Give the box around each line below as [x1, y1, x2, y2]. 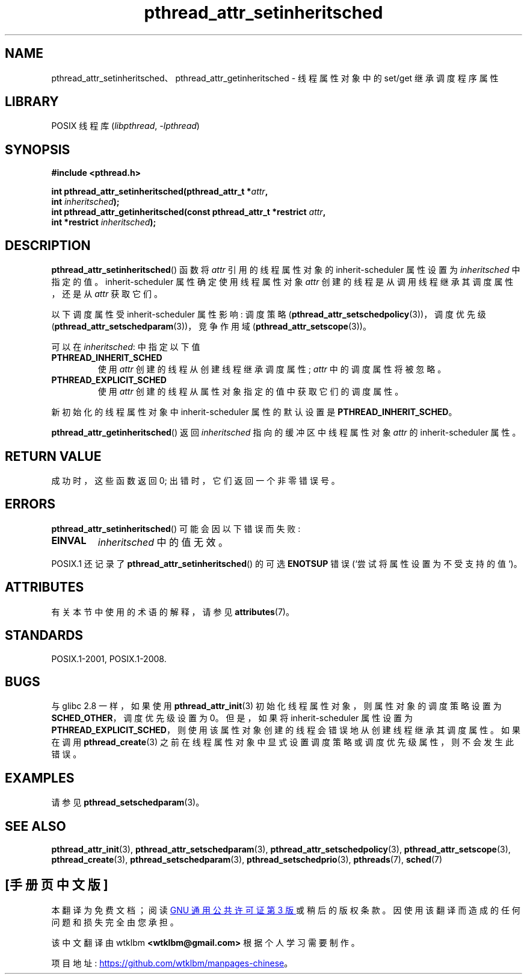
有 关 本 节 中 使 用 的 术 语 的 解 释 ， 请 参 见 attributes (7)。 [51, 606, 294, 617]
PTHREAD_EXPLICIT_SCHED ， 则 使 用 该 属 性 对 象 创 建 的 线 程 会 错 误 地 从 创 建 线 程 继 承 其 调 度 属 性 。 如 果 [51, 725, 520, 736]
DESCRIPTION [5, 237, 91, 253]
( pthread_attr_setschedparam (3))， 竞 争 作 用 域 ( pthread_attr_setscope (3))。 [51, 321, 371, 332]
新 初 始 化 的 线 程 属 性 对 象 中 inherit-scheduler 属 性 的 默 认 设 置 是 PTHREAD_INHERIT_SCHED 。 [51, 407, 457, 418]
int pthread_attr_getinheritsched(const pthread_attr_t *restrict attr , [51, 207, 326, 217]
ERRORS [5, 496, 56, 512]
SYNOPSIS [5, 142, 70, 157]
